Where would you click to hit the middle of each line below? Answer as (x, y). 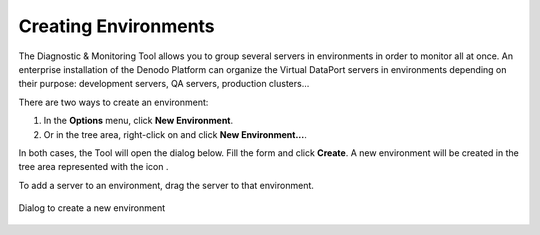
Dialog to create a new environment (92, 208)
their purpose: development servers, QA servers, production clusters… (164, 84)
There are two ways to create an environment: (113, 102)
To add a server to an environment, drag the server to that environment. (166, 185)
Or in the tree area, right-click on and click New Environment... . (175, 134)
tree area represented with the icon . (93, 167)
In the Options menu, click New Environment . (138, 121)
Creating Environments (116, 26)
